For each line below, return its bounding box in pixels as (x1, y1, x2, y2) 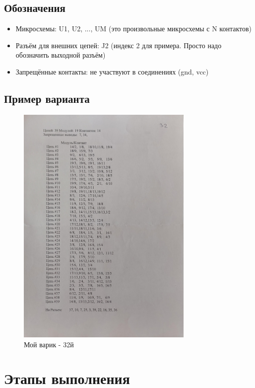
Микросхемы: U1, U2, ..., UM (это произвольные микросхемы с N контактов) (15, 23, 252, 34)
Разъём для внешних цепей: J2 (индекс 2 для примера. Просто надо (15, 40, 222, 50)
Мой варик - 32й (24, 339, 74, 349)
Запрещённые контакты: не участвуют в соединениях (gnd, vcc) (15, 66, 209, 77)
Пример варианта (4, 90, 90, 106)
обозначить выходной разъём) (15, 50, 106, 60)
